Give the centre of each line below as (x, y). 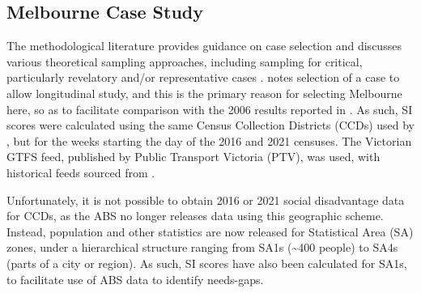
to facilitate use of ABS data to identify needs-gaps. (135, 279)
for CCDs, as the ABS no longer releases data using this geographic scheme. (195, 216)
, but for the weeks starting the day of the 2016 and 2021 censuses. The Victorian (209, 140)
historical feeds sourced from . (81, 172)
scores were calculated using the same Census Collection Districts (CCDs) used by (211, 125)
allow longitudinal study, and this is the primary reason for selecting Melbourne (204, 93)
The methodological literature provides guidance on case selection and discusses (204, 46)
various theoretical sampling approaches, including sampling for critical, (185, 61)
